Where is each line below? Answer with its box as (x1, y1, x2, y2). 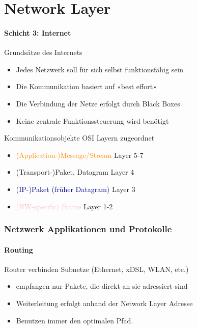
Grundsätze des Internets (4, 47, 82, 58)
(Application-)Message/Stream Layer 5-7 (16, 149, 144, 160)
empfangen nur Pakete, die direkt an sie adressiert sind (16, 281, 188, 291)
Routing (4, 244, 33, 255)
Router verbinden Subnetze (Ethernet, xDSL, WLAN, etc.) (4, 263, 189, 274)
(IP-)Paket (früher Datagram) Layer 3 (16, 183, 135, 194)
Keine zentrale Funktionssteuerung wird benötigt (16, 115, 169, 126)
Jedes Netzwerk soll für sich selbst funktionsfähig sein (16, 64, 184, 74)
